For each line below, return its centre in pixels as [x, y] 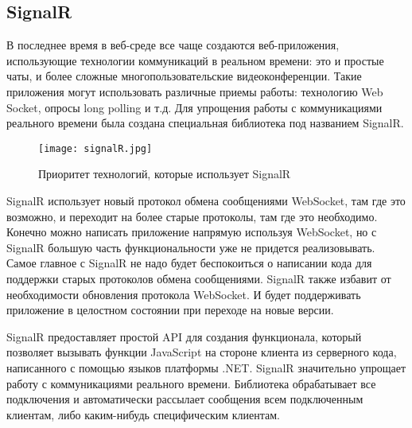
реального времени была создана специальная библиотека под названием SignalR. [205, 123]
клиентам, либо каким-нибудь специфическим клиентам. [143, 414]
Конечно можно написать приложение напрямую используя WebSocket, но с [192, 232]
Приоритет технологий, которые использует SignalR [165, 174]
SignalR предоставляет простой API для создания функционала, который [184, 336]
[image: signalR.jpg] [95, 148]
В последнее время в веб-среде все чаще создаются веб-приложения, [173, 45]
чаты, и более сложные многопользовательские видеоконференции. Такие [184, 76]
